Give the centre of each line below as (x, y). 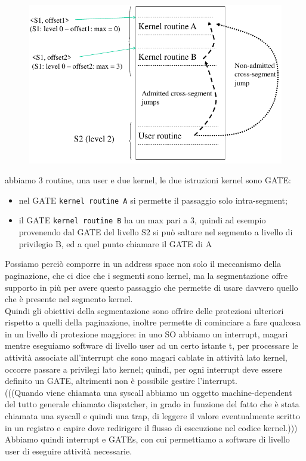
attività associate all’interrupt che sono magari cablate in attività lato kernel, (146, 357)
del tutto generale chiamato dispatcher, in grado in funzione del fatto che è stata (152, 404)
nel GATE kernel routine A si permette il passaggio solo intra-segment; (153, 200)
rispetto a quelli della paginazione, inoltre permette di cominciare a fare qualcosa (153, 322)
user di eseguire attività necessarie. (69, 451)
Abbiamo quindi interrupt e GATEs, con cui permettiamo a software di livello (147, 439)
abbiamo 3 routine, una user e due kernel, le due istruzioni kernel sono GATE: (148, 180)
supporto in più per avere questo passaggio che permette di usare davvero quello (152, 287)
